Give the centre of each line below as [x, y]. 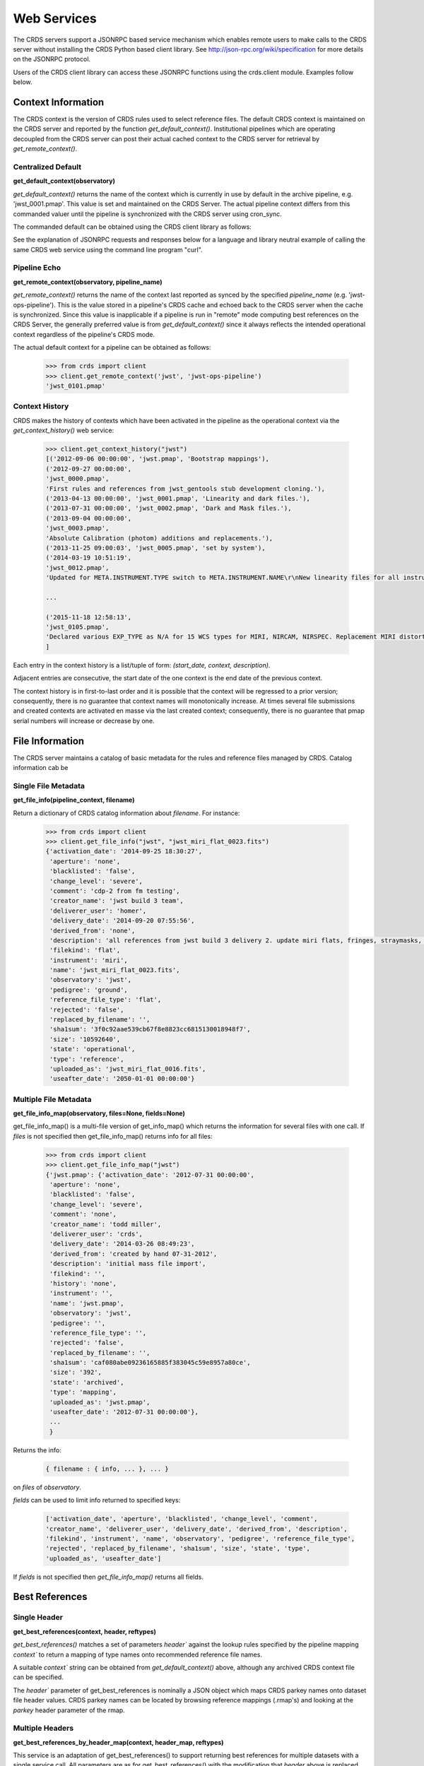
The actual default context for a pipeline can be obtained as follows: [112, 348]
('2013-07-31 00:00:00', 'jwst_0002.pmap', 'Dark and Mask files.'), [169, 508]
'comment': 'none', [83, 1214]
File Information [49, 741]
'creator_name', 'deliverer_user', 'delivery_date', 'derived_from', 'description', [196, 1529]
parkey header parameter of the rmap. [69, 1710]
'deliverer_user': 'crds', [96, 1234]
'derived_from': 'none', [93, 930]
